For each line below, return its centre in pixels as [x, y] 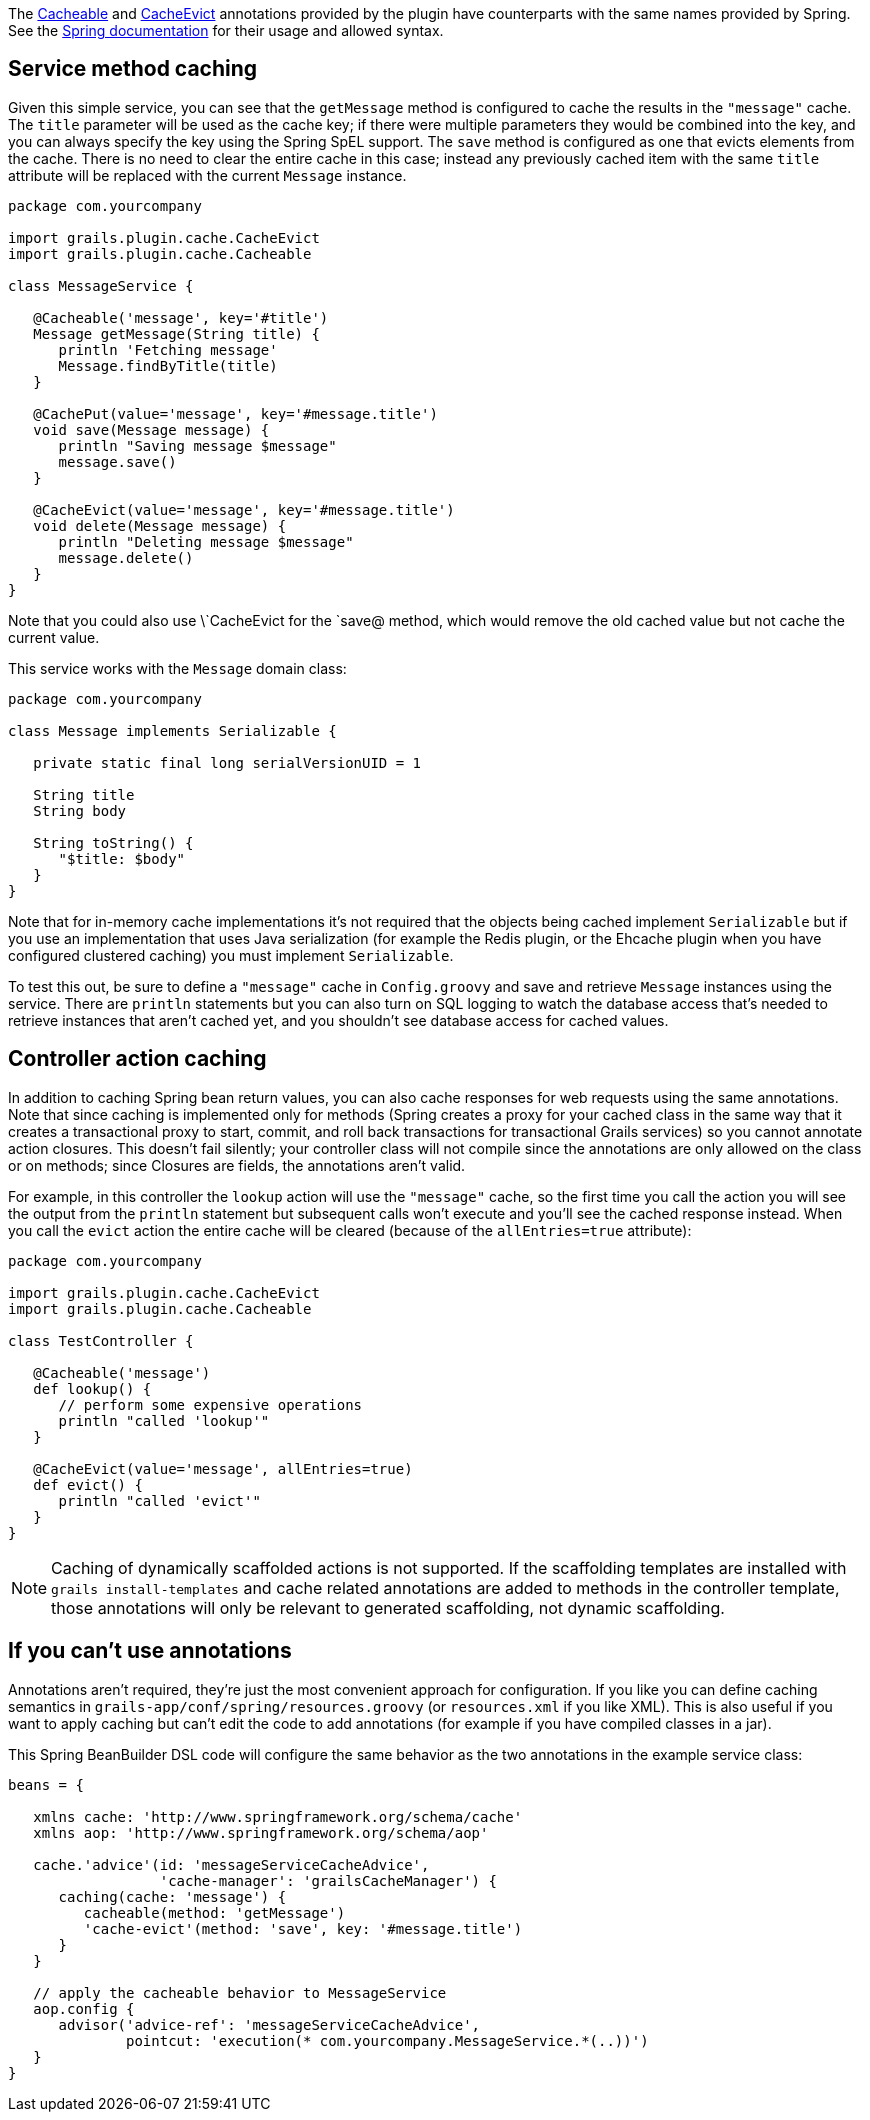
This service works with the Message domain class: [177, 668]
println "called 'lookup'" [164, 1420]
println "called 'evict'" [159, 1500]
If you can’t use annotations [150, 1651]
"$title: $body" [122, 858]
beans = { [46, 1784]
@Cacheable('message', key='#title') [181, 317]
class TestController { [101, 1340]
